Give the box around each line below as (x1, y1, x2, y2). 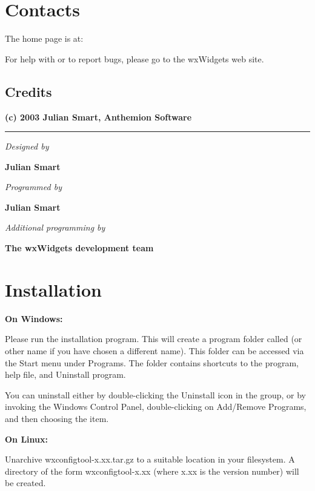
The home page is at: (5, 32, 84, 45)
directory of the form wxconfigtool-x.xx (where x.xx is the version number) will (5, 464, 299, 477)
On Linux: (5, 432, 48, 445)
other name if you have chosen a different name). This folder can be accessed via (5, 344, 304, 357)
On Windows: (5, 312, 63, 325)
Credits (5, 82, 52, 101)
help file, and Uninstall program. (5, 368, 126, 381)
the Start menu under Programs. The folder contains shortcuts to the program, (5, 356, 299, 369)
